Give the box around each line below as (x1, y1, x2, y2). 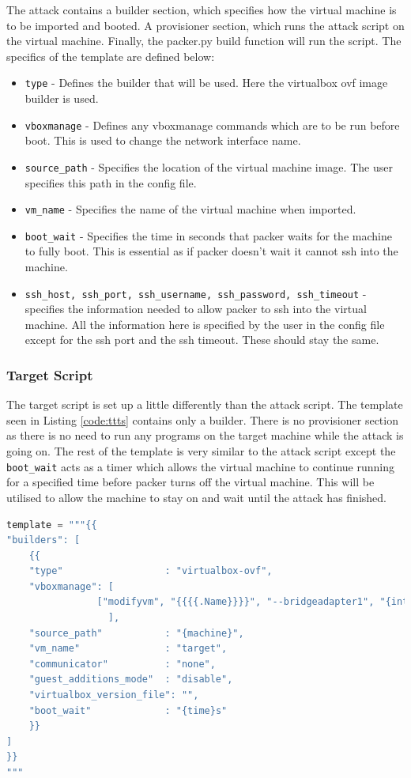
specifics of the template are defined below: (6, 47, 215, 64)
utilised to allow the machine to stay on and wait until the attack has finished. (6, 489, 386, 505)
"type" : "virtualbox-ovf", (28, 565, 273, 577)
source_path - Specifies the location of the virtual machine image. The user (25, 158, 393, 175)
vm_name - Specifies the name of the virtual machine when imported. (25, 201, 356, 217)
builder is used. (25, 90, 99, 107)
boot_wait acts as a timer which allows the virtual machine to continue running (6, 458, 394, 474)
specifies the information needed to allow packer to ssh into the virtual (25, 300, 367, 317)
